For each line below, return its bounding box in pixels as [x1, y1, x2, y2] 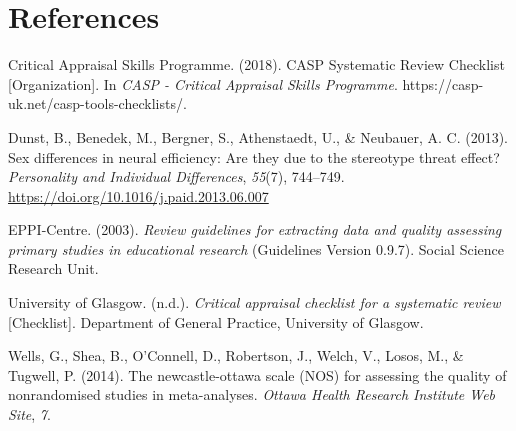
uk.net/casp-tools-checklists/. [8, 93, 187, 114]
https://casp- [402, 73, 484, 94]
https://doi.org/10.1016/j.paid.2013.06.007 [8, 185, 269, 206]
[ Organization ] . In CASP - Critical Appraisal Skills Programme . [8, 73, 398, 94]
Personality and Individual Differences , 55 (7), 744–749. [8, 166, 345, 187]
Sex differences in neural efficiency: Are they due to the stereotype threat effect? [8, 146, 500, 167]
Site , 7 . [8, 404, 51, 425]
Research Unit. [8, 258, 99, 279]
